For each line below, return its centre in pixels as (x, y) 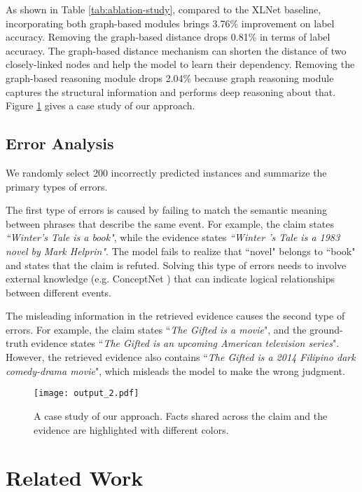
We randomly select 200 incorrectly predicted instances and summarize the (166, 172)
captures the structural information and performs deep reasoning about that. (171, 91)
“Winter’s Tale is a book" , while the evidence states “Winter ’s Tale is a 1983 (173, 237)
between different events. (58, 292)
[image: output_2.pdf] (86, 394)
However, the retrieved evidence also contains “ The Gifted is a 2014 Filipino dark (181, 357)
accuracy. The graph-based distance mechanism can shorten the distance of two (176, 50)
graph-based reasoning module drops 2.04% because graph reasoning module (170, 77)
